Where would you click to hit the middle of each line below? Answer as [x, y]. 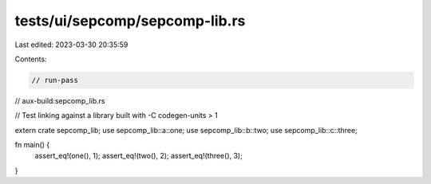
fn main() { [32, 145]
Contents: [31, 59]
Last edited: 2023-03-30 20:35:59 [71, 45]
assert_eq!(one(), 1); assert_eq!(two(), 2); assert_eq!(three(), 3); [138, 156]
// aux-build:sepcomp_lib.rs [60, 100]
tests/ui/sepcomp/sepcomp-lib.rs [130, 21]
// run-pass [55, 80]
